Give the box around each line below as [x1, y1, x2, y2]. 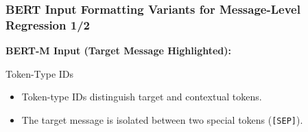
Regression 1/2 [5, 16, 90, 33]
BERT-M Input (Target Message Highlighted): [5, 43, 232, 58]
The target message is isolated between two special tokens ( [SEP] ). [21, 112, 303, 126]
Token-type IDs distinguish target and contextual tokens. [21, 89, 262, 104]
